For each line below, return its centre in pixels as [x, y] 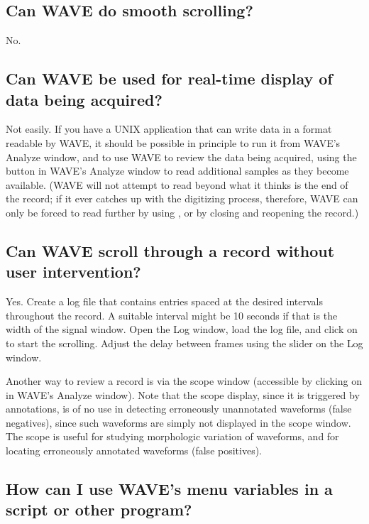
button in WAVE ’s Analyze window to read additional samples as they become [177, 171]
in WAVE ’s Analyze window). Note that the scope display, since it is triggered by [183, 394]
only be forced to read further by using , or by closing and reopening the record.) [182, 212]
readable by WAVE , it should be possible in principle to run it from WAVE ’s [173, 142]
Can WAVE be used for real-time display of [169, 78]
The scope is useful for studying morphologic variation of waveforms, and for [172, 436]
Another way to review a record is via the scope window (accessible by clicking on [184, 381]
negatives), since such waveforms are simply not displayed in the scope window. [178, 422]
